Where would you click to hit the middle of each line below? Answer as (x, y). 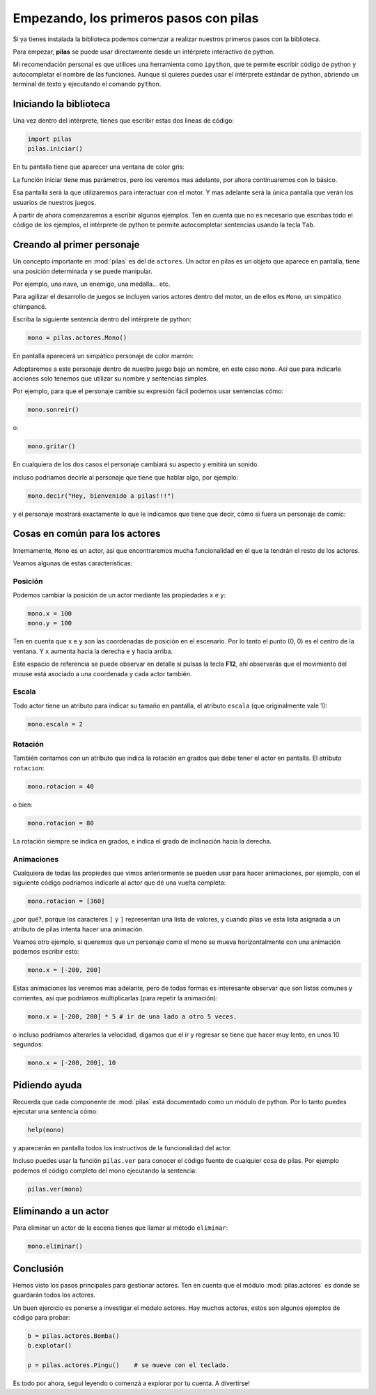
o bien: (23, 805)
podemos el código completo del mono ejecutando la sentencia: (105, 1171)
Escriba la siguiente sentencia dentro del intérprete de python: (102, 319)
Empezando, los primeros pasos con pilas (136, 18)
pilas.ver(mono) (55, 1189)
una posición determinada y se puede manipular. (83, 271)
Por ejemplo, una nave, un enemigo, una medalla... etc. (92, 284)
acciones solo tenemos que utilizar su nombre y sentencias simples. (111, 378)
